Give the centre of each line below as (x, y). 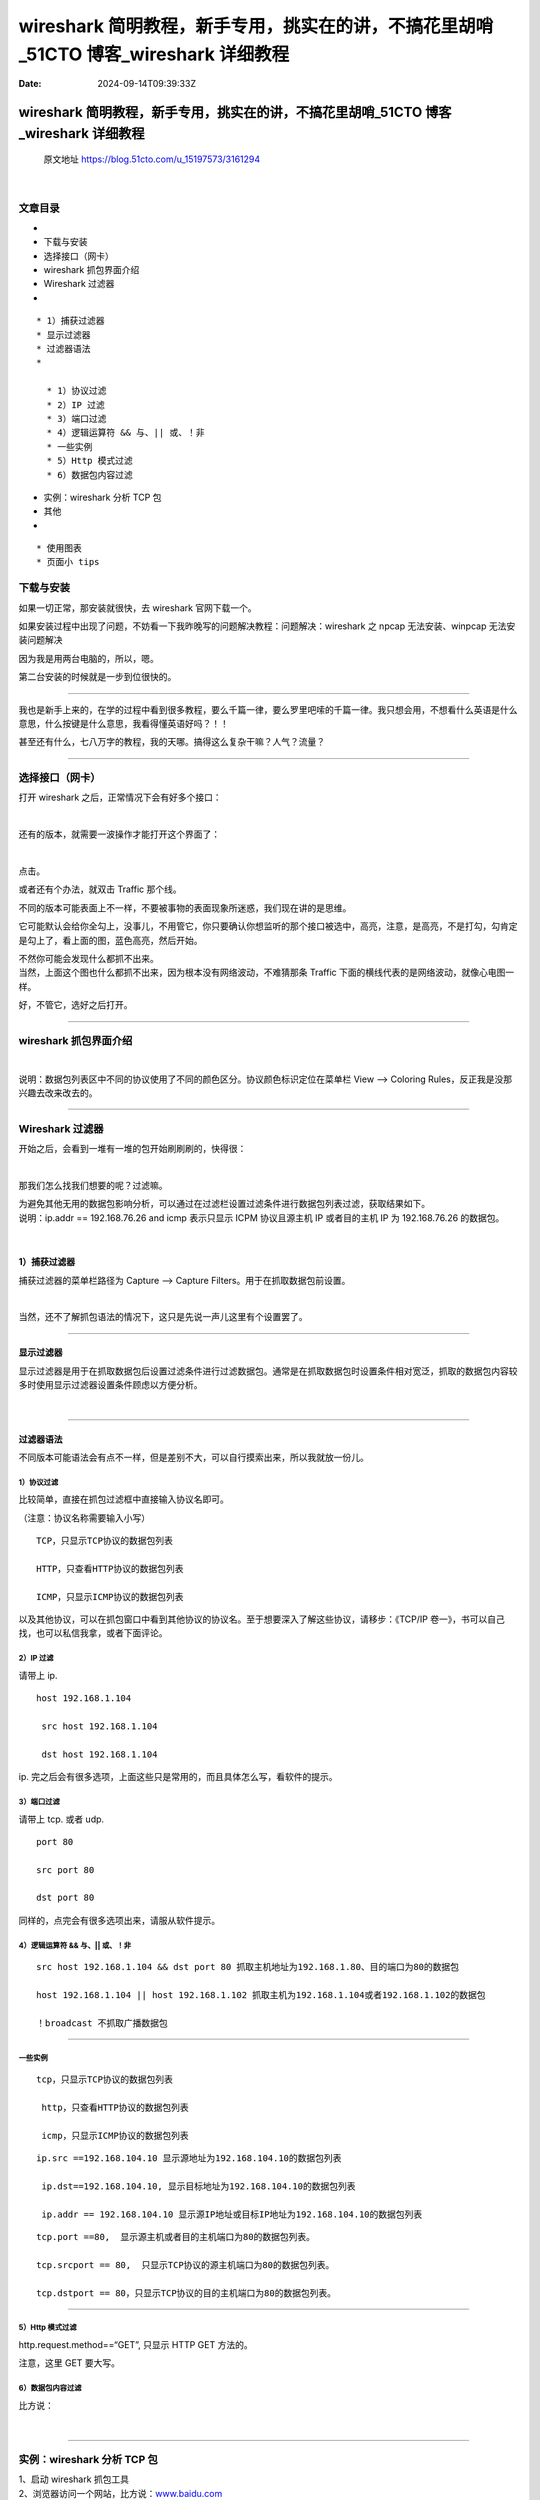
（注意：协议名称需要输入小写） (84, 1517)
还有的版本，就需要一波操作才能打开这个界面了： (119, 834)
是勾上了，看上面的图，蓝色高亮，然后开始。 (110, 940)
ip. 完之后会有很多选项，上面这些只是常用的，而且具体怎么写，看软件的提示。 (178, 1777)
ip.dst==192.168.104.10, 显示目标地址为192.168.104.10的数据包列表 (198, 2186)
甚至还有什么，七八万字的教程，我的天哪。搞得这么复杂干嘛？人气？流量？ (171, 742)
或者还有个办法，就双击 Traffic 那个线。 (100, 889)
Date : (30, 84)
